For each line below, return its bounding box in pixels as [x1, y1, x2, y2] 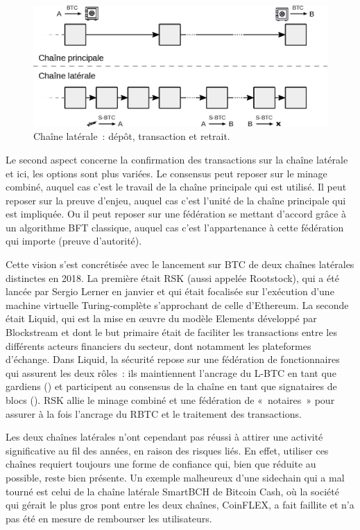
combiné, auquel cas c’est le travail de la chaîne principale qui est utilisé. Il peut [6, 179, 347, 194]
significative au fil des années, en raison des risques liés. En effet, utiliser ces [6, 443, 329, 457]
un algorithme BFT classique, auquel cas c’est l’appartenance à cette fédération [6, 220, 344, 234]
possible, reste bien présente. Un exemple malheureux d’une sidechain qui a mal [6, 470, 345, 484]
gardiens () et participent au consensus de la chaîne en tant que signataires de [6, 379, 337, 394]
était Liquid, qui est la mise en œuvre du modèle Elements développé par [6, 311, 317, 326]
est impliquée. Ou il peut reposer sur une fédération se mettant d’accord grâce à [6, 206, 346, 221]
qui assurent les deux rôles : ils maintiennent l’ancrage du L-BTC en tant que [6, 365, 336, 380]
